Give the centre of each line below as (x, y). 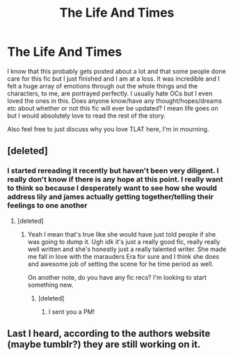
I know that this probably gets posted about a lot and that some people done (116, 71)
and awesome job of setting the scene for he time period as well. (121, 264)
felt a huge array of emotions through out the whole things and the (103, 86)
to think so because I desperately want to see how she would (112, 188)
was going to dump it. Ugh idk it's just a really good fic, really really (124, 241)
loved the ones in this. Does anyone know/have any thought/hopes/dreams (115, 101)
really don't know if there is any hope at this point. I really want (115, 180)
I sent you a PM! (72, 312)
